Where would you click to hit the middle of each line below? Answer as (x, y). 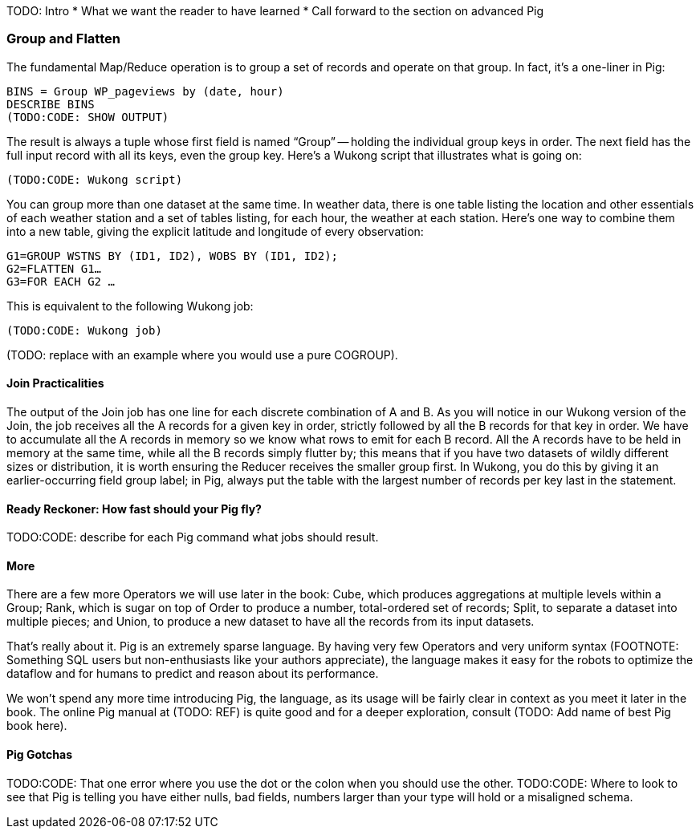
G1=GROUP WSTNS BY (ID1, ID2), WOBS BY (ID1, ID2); (173, 255)
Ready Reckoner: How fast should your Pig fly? (134, 509)
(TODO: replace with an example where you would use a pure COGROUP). (202, 355)
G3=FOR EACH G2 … (61, 281)
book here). (37, 726)
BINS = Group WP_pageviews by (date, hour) (145, 91)
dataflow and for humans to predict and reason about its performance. (193, 674)
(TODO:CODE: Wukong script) (95, 179)
